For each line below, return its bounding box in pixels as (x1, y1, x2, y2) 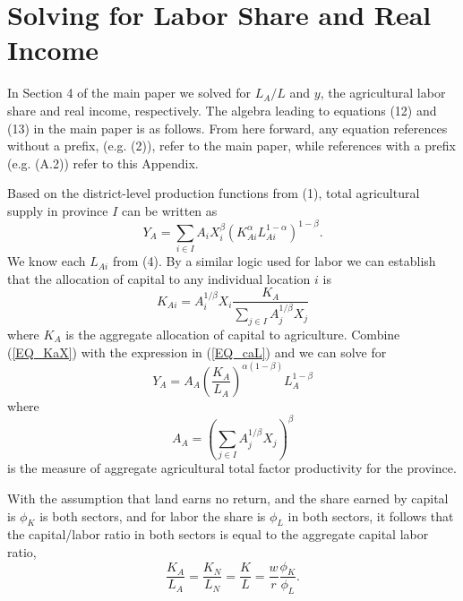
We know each (7, 252, 86, 270)
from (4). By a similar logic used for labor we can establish (112, 252, 436, 270)
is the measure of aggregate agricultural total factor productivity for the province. (7, 459, 457, 477)
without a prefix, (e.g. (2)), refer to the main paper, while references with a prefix (7, 136, 456, 155)
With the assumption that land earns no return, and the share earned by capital (7, 489, 449, 508)
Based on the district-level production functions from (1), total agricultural (7, 184, 420, 202)
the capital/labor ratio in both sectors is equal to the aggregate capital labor (7, 525, 429, 544)
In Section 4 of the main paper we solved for (7, 83, 251, 102)
